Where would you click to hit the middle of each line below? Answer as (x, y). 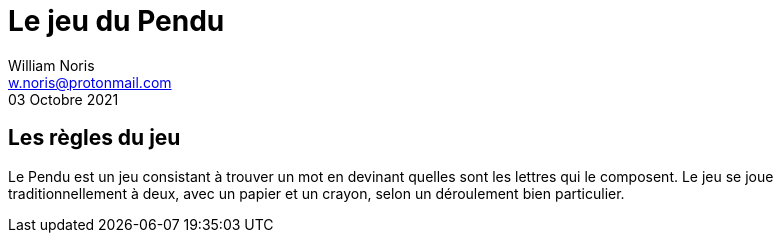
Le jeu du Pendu (116, 21)
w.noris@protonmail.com (90, 82)
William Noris (51, 65)
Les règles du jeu (94, 138)
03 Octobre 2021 (63, 99)
